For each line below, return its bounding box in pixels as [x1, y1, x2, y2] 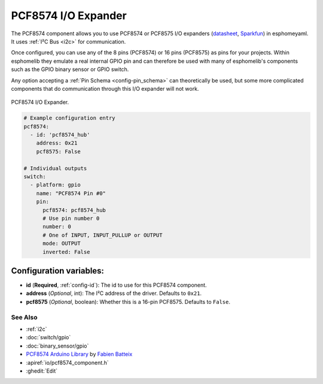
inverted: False [42, 248, 90, 255]
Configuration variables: [11, 266, 105, 276]
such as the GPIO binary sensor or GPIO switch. [11, 66, 129, 73]
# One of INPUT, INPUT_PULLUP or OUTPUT [42, 232, 163, 238]
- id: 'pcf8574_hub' [30, 131, 90, 139]
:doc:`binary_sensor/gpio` [26, 342, 89, 349]
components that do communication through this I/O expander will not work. [11, 85, 199, 92]
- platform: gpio [30, 182, 81, 188]
